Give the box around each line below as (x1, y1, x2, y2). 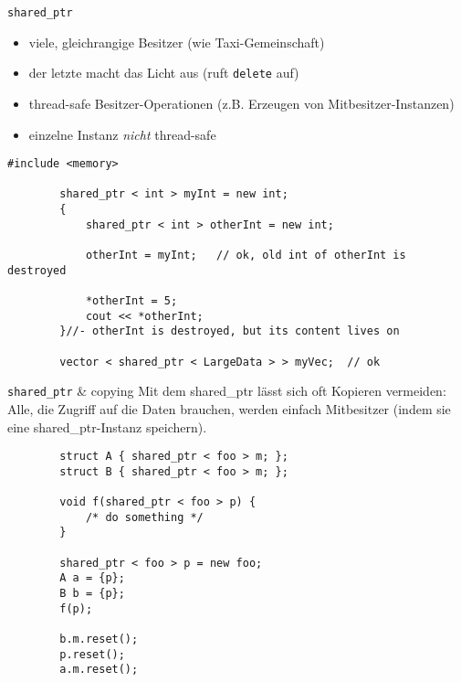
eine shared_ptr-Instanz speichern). (7, 417, 207, 436)
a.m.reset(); (59, 663, 139, 677)
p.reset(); (59, 647, 125, 661)
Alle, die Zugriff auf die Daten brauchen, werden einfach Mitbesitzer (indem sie (7, 399, 451, 418)
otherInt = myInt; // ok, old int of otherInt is (85, 249, 406, 262)
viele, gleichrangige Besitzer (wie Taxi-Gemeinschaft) (28, 32, 325, 51)
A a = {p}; (59, 571, 125, 585)
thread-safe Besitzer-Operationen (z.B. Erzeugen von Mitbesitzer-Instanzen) (28, 93, 455, 112)
